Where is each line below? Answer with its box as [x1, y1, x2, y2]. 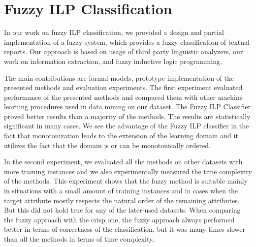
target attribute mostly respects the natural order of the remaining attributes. [4, 195, 240, 205]
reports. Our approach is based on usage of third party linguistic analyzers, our [4, 46, 243, 57]
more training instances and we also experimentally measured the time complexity [4, 166, 252, 176]
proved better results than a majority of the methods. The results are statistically [4, 111, 251, 121]
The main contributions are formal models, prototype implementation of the [4, 72, 234, 83]
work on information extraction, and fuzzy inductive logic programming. [4, 56, 222, 66]
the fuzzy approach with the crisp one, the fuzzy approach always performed [4, 214, 235, 224]
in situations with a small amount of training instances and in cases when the [4, 185, 238, 196]
